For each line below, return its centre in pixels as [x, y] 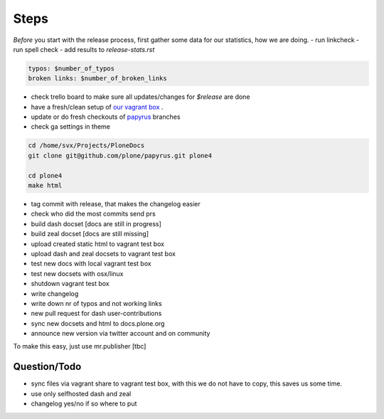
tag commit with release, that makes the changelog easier [116, 204]
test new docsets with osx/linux [77, 273]
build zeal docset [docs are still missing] [90, 234]
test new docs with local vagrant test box [91, 264]
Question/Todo [47, 367]
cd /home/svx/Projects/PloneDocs [86, 145]
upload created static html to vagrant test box [98, 244]
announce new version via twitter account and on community [121, 334]
